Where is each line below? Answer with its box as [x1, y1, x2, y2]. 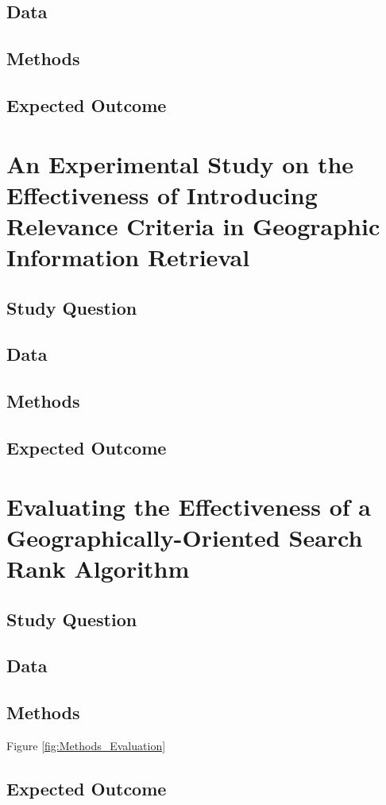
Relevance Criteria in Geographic [6, 209, 380, 242]
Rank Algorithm [6, 552, 190, 584]
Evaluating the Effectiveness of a [6, 490, 371, 522]
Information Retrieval [6, 241, 250, 273]
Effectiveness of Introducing [6, 178, 318, 211]
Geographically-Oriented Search [6, 521, 363, 553]
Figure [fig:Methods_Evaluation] [6, 737, 166, 753]
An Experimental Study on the [6, 147, 354, 180]
